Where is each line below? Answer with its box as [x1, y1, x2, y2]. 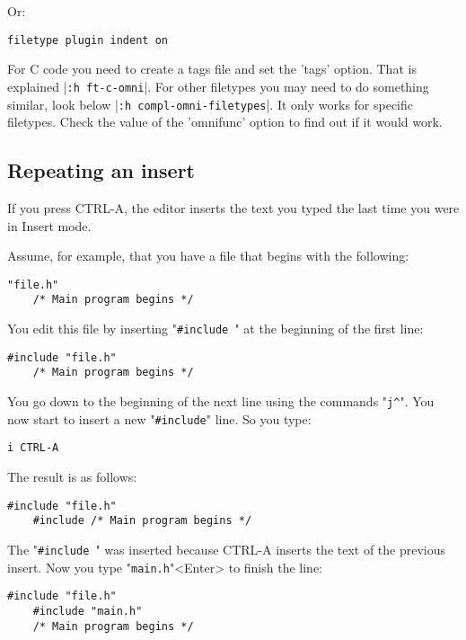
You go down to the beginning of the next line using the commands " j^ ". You [7, 392, 435, 411]
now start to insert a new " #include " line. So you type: [7, 409, 312, 428]
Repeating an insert [7, 156, 195, 184]
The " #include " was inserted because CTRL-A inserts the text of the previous [7, 539, 446, 558]
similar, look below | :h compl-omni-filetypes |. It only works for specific [7, 94, 414, 113]
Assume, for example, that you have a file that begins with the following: [7, 246, 409, 265]
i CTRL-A [7, 441, 59, 455]
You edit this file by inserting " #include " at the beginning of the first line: [7, 319, 424, 338]
